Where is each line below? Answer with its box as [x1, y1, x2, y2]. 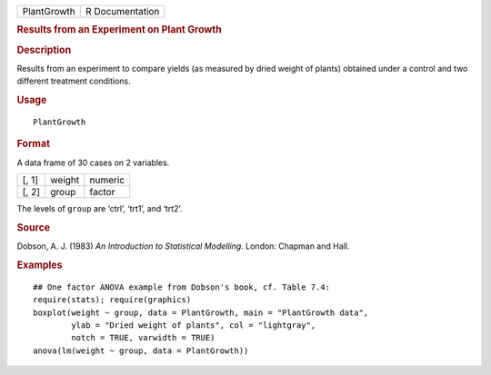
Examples [16, 259, 63, 271]
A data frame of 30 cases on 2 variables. [16, 157, 170, 168]
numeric [89, 173, 125, 186]
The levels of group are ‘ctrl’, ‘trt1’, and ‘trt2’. [16, 203, 183, 214]
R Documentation [85, 5, 160, 17]
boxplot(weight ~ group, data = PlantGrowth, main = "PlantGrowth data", [33, 307, 369, 318]
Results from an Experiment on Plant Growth [16, 24, 222, 36]
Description [16, 44, 72, 56]
